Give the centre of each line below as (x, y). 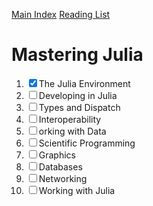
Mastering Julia (77, 55)
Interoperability (70, 119)
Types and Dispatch (79, 107)
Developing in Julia (78, 95)
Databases (60, 166)
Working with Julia (77, 190)
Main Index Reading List (61, 14)
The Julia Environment (84, 83)
